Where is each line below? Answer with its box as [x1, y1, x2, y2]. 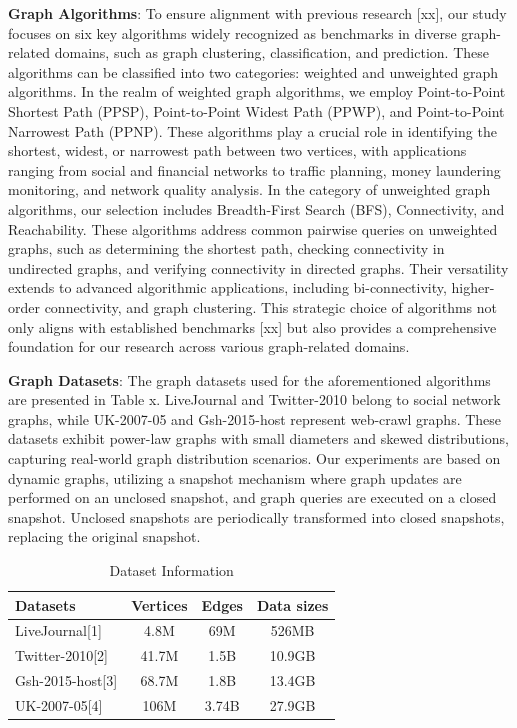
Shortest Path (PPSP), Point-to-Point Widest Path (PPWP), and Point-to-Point [8, 100, 505, 121]
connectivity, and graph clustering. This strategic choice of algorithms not [44, 296, 498, 317]
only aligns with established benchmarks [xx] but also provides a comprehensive [8, 316, 497, 337]
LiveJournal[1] [15, 620, 102, 641]
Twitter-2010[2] [15, 645, 108, 666]
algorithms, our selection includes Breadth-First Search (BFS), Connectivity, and [8, 198, 505, 219]
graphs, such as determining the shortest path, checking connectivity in [8, 238, 445, 259]
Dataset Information [109, 560, 234, 581]
